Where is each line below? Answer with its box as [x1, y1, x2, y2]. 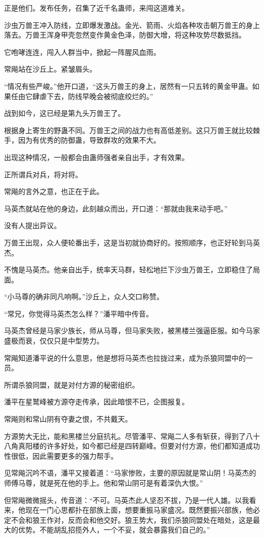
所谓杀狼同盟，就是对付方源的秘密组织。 [4, 379, 139, 390]
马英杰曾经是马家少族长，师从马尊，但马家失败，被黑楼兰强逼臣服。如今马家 [4, 325, 260, 336]
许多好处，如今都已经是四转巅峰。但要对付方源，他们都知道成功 [46, 440, 260, 451]
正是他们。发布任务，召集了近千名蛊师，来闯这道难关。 [4, 3, 189, 13]
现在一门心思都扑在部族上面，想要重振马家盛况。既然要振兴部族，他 [25, 504, 253, 515]
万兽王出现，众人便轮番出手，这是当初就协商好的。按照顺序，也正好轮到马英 [4, 237, 260, 247]
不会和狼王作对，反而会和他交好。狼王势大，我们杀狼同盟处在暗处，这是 [11, 514, 253, 525]
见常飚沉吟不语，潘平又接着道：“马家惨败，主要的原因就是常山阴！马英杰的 [4, 467, 256, 478]
